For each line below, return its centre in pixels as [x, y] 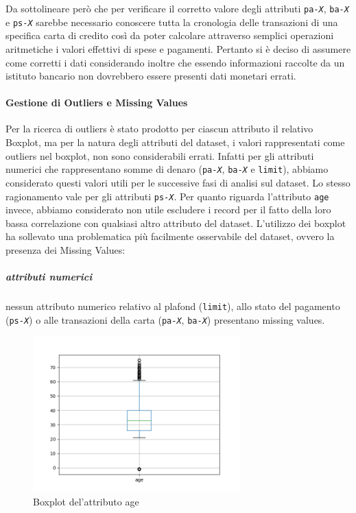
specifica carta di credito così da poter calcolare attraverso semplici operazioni [170, 35]
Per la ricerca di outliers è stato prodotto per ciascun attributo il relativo [159, 129]
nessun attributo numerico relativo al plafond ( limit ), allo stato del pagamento [173, 306]
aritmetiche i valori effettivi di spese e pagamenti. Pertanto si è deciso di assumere [178, 48]
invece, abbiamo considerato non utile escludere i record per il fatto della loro [168, 210]
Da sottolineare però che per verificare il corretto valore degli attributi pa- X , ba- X [177, 8]
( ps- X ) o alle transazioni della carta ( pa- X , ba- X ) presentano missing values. [165, 319]
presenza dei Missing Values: [66, 249]
